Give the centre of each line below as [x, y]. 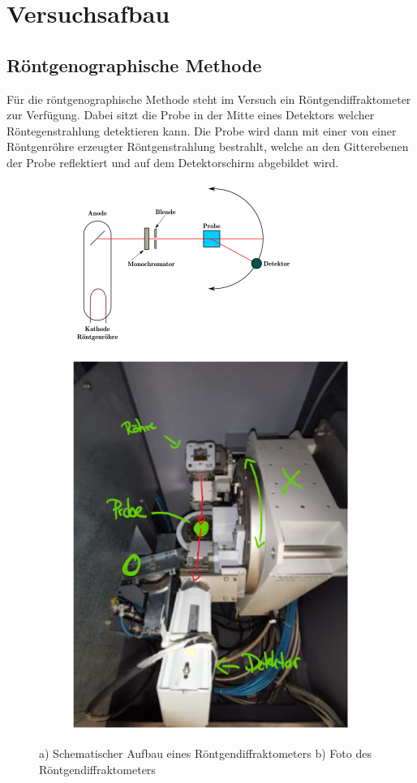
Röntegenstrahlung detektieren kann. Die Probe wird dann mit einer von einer [202, 130]
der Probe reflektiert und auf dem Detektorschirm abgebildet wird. [173, 162]
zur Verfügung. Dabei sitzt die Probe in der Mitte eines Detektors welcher [191, 115]
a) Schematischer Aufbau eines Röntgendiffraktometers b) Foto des [205, 753]
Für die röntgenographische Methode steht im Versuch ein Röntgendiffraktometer [209, 99]
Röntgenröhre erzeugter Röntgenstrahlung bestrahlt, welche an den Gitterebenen [208, 146]
